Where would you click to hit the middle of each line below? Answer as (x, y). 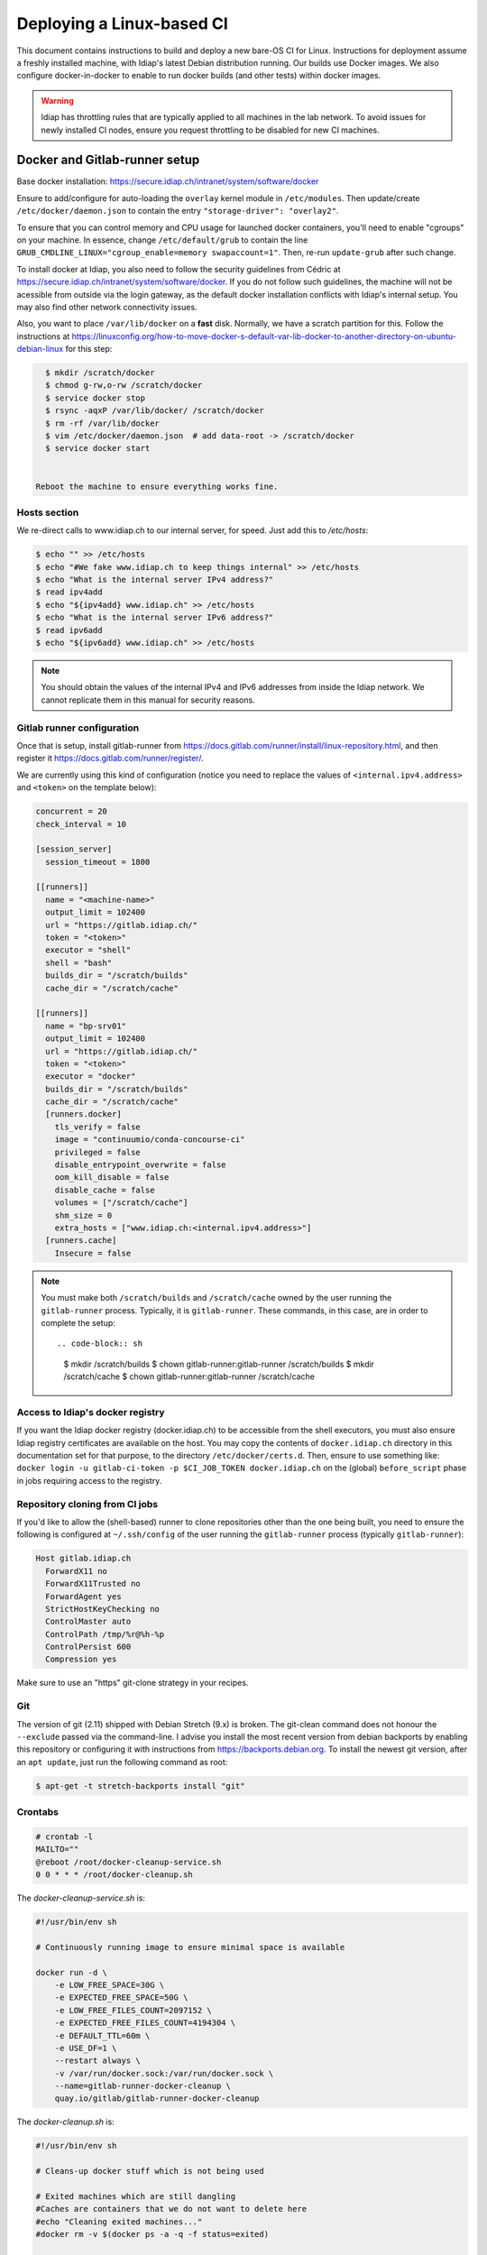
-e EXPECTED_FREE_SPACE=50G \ (121, 1997)
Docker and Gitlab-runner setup (108, 160)
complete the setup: (78, 1322)
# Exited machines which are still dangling (136, 2197)
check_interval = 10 (81, 824)
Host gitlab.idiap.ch (83, 1559)
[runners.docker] (83, 1114)
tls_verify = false (98, 1127)
